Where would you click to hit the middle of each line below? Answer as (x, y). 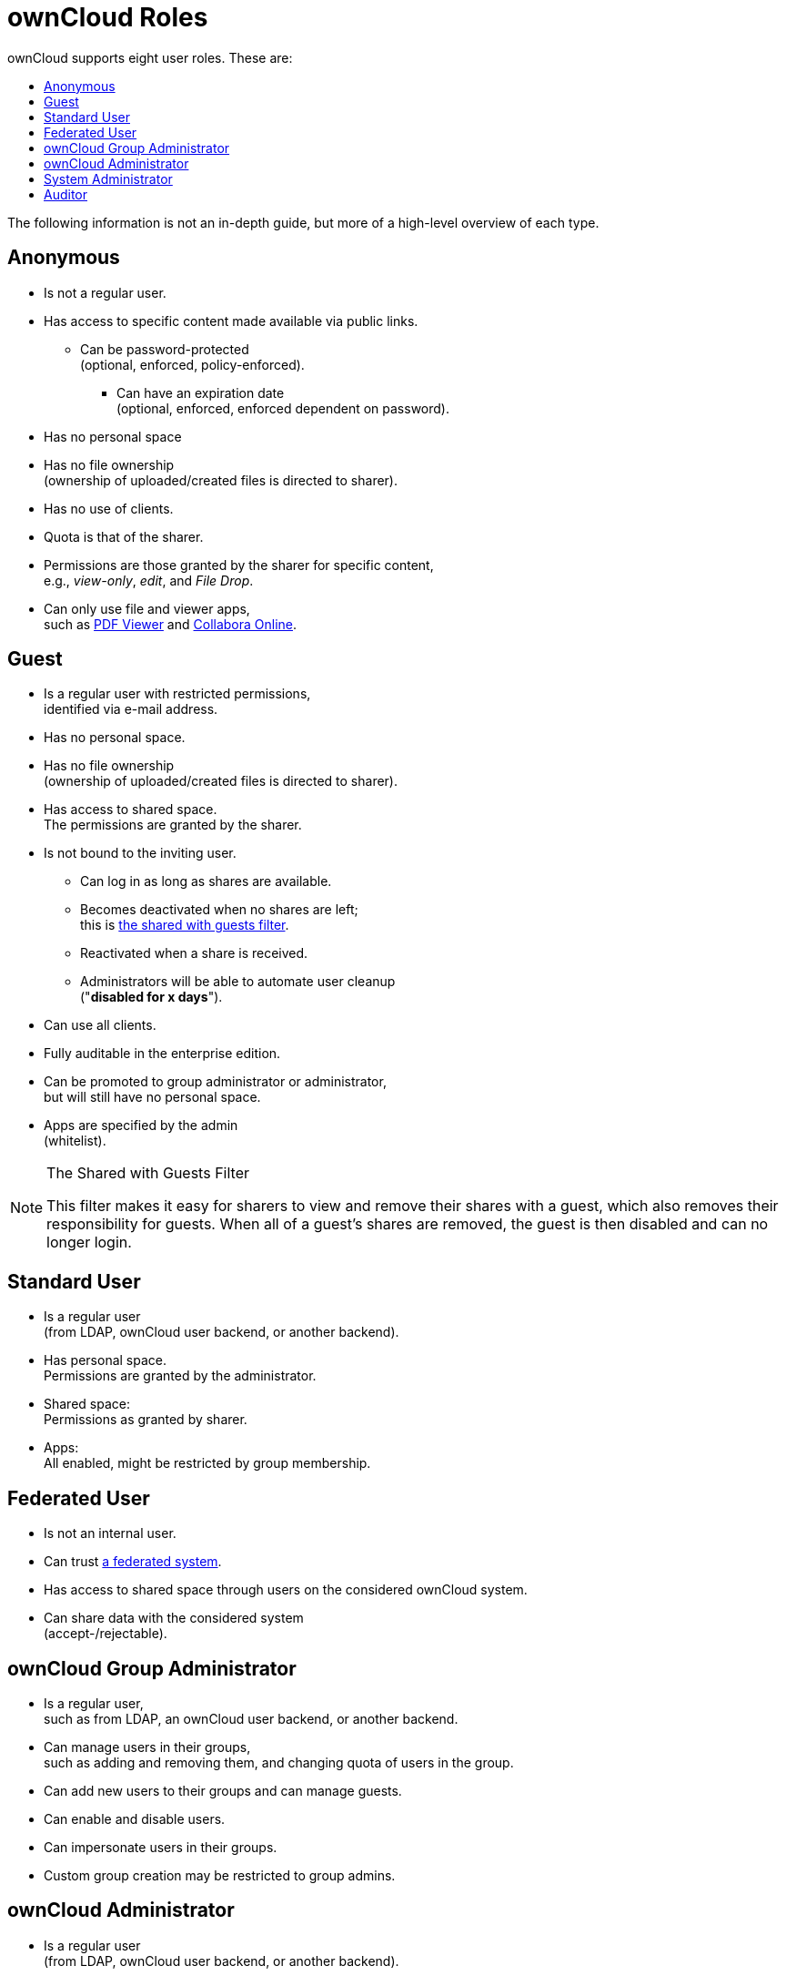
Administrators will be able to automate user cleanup (238, 982)
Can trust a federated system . (133, 1562)
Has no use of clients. (109, 508)
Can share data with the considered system (174, 1618)
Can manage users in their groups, (147, 1747)
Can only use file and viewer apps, (147, 608)
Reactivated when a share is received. (194, 953)
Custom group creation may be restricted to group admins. (220, 1875)
